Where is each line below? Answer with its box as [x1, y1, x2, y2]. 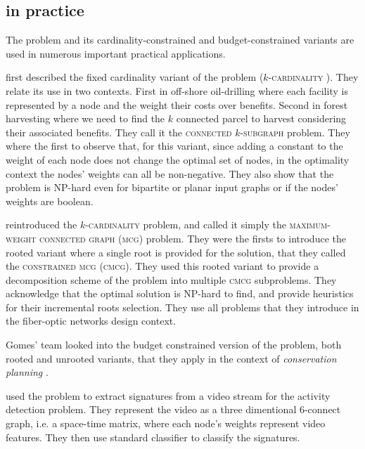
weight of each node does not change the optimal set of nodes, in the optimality [6, 152, 350, 167]
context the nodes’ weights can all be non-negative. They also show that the [6, 166, 334, 181]
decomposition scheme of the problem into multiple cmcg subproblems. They [6, 272, 337, 287]
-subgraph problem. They [240, 124, 350, 139]
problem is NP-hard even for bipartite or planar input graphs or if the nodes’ [6, 180, 338, 195]
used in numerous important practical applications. [6, 46, 226, 60]
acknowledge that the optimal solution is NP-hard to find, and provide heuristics [6, 286, 354, 301]
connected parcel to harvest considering [176, 111, 347, 126]
